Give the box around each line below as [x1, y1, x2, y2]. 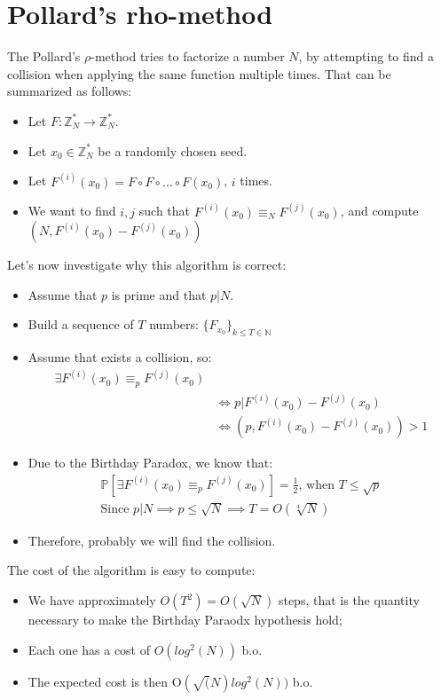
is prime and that [111, 285, 207, 303]
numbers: [149, 315, 199, 334]
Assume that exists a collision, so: [28, 348, 212, 366]
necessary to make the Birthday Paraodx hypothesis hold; [28, 610, 343, 628]
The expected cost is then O [28, 672, 182, 690]
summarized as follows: [7, 82, 132, 100]
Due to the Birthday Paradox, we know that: [28, 453, 273, 472]
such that [138, 201, 191, 220]
